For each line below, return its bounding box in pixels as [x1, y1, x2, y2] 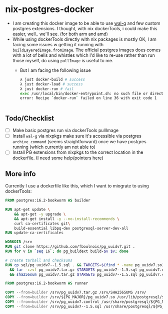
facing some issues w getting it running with [12, 41, 104, 47]
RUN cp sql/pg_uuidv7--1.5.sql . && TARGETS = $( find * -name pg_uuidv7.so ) [5, 262, 164, 267]
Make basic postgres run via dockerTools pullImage [12, 127, 119, 134]
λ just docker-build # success [19, 77, 85, 82]
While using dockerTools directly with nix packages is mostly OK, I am [12, 36, 156, 42]
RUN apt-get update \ [5, 207, 50, 212]
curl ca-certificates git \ [14, 221, 70, 226]
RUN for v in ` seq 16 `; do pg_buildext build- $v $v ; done [5, 249, 128, 254]
